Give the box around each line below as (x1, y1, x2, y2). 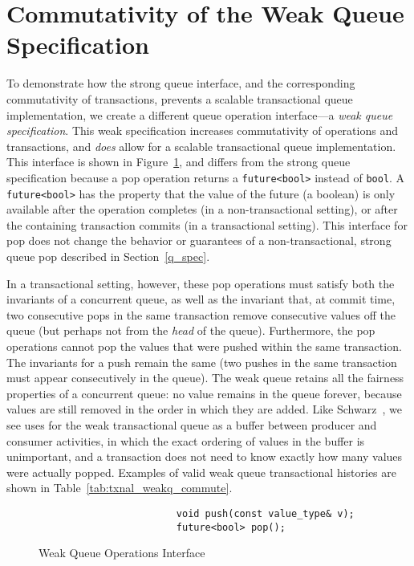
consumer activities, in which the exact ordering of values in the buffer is (6, 432, 365, 449)
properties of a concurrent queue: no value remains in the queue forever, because (6, 385, 402, 401)
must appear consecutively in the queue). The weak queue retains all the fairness (6, 369, 404, 386)
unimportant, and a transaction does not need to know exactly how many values (6, 448, 403, 465)
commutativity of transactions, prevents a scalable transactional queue (6, 90, 353, 107)
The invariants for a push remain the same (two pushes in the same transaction (6, 353, 397, 370)
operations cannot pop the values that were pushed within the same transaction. (6, 337, 402, 354)
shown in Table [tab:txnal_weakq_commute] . (6, 479, 233, 496)
